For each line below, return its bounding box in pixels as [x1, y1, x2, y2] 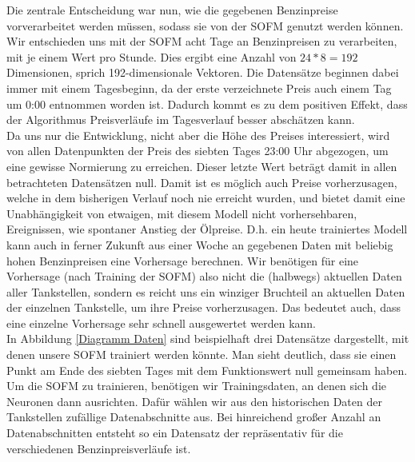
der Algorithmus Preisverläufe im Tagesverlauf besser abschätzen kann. [6, 111, 355, 128]
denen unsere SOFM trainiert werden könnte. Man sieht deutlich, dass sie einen [6, 346, 397, 363]
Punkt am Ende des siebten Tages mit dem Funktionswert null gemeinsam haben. [6, 361, 408, 378]
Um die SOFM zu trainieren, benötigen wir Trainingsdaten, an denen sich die [6, 377, 386, 394]
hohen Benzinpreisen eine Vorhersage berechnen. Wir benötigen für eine [6, 252, 359, 269]
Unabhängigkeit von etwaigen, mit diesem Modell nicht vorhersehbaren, [6, 205, 357, 221]
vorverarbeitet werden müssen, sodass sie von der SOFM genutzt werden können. [6, 17, 404, 34]
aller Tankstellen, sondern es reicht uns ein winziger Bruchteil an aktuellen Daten [6, 283, 405, 300]
